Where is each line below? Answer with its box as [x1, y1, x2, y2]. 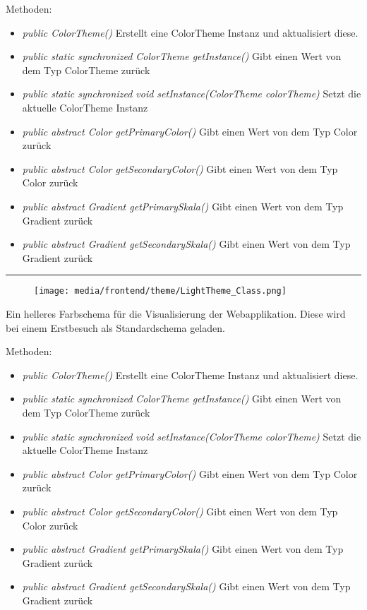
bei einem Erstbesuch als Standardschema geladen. [6, 320, 225, 335]
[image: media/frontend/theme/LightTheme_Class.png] [34, 286, 287, 297]
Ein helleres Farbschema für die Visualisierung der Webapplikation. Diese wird [6, 306, 346, 321]
